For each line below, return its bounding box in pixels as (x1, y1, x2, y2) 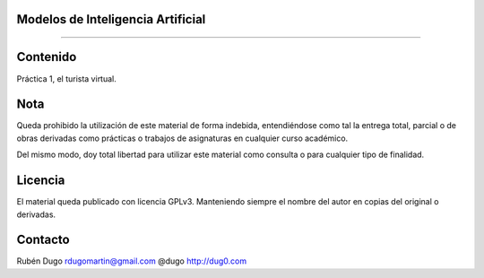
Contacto (16, 232, 71, 248)
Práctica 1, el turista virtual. (16, 73, 117, 84)
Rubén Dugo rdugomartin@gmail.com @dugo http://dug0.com (16, 256, 246, 266)
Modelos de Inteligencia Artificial (16, 12, 206, 27)
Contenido (16, 49, 77, 65)
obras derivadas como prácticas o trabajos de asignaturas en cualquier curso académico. (16, 133, 349, 143)
